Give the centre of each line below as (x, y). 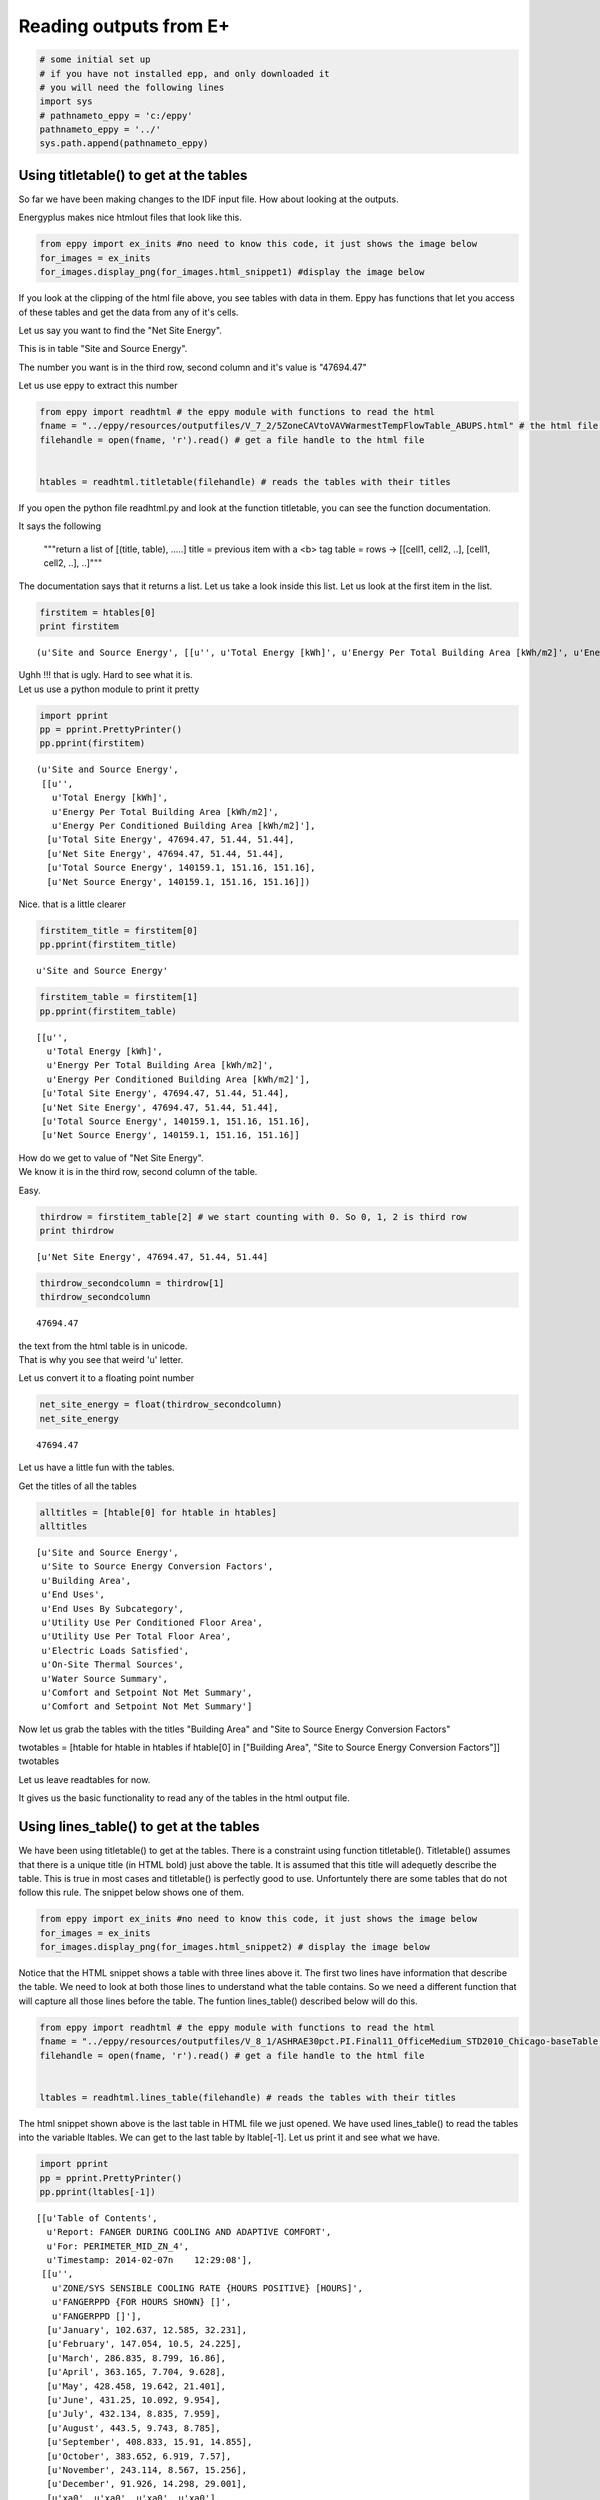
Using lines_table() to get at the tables (139, 1826)
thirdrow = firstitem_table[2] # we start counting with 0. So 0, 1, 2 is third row (253, 1216)
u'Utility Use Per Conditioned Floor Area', (152, 1622)
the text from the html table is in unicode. (103, 1346)
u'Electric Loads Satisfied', (115, 1650)
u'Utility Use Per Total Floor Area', (136, 1636)
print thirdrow (76, 1230)
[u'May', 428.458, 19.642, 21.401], (136, 2386)
